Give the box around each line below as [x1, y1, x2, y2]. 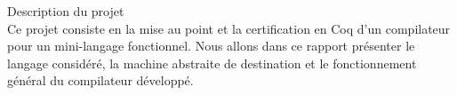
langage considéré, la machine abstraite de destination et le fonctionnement [7, 53, 417, 72]
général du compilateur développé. [7, 71, 194, 90]
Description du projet [7, 2, 124, 20]
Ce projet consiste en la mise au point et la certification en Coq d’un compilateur [7, 19, 451, 37]
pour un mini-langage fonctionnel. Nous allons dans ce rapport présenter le [7, 36, 415, 55]
